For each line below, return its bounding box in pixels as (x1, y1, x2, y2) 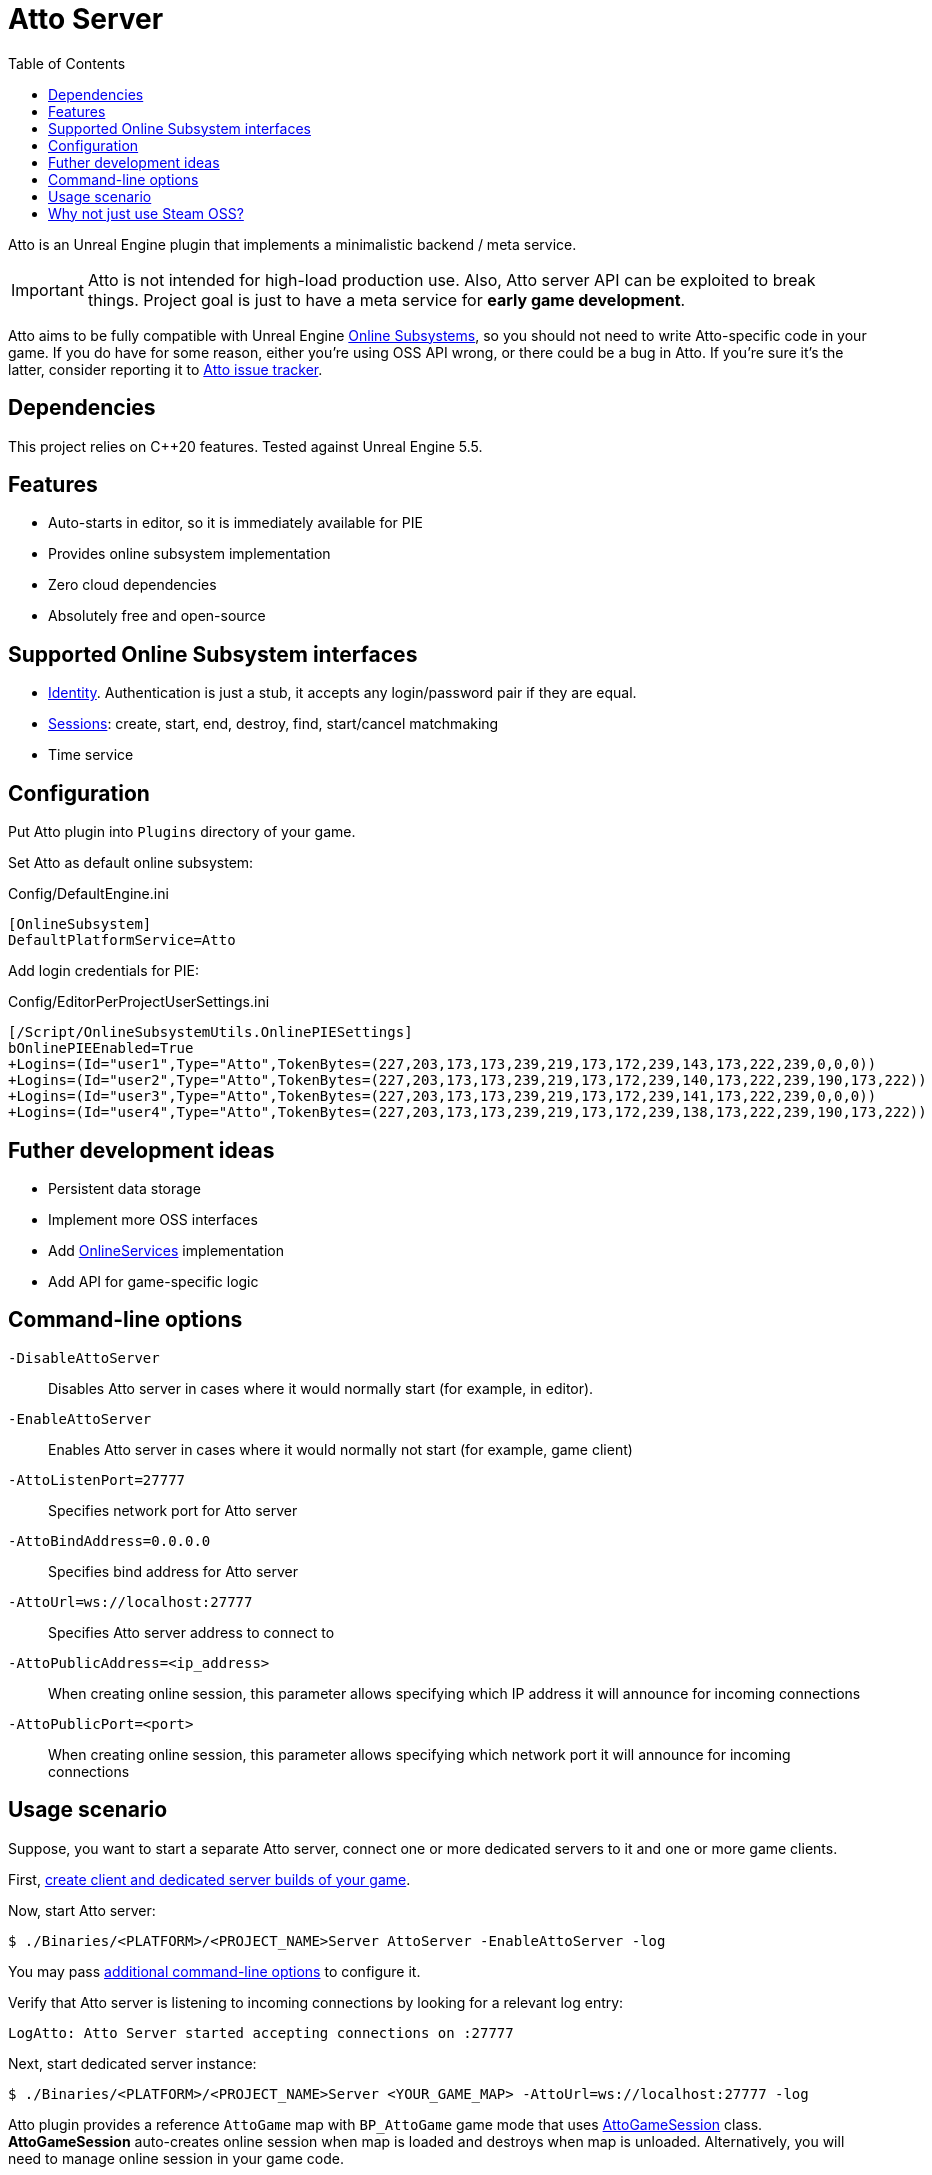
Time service (48, 746, 134, 764)
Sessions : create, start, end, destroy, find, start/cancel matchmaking (48, 715, 499, 733)
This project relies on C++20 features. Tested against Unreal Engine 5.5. (8, 437, 483, 455)
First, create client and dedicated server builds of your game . (8, 1870, 411, 1888)
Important (11, 279, 84, 300)
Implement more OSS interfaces (48, 1210, 258, 1228)
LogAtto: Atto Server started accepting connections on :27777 (8, 2024, 514, 2041)
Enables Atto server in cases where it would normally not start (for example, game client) (48, 1440, 633, 1458)
